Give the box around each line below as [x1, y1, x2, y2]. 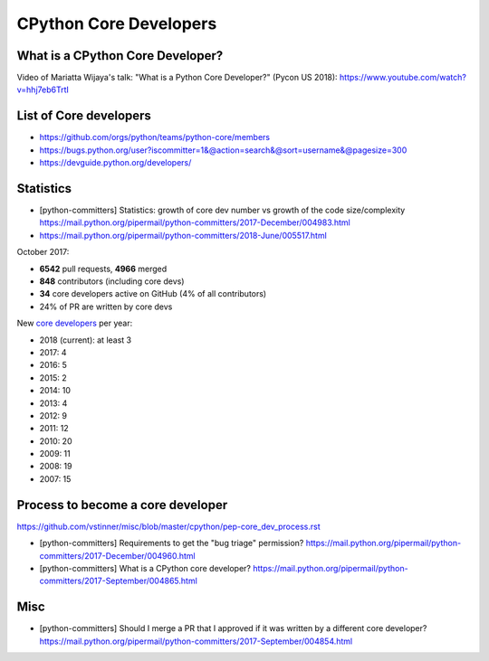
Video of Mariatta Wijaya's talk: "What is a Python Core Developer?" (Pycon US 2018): [16, 72, 339, 83]
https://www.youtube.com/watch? [340, 72, 466, 83]
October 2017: [16, 247, 70, 258]
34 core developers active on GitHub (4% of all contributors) [39, 288, 267, 299]
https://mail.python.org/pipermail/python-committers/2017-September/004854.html [39, 636, 353, 647]
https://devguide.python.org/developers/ [39, 157, 192, 168]
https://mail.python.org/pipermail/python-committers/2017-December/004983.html [39, 217, 350, 228]
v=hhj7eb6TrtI [16, 84, 70, 95]
